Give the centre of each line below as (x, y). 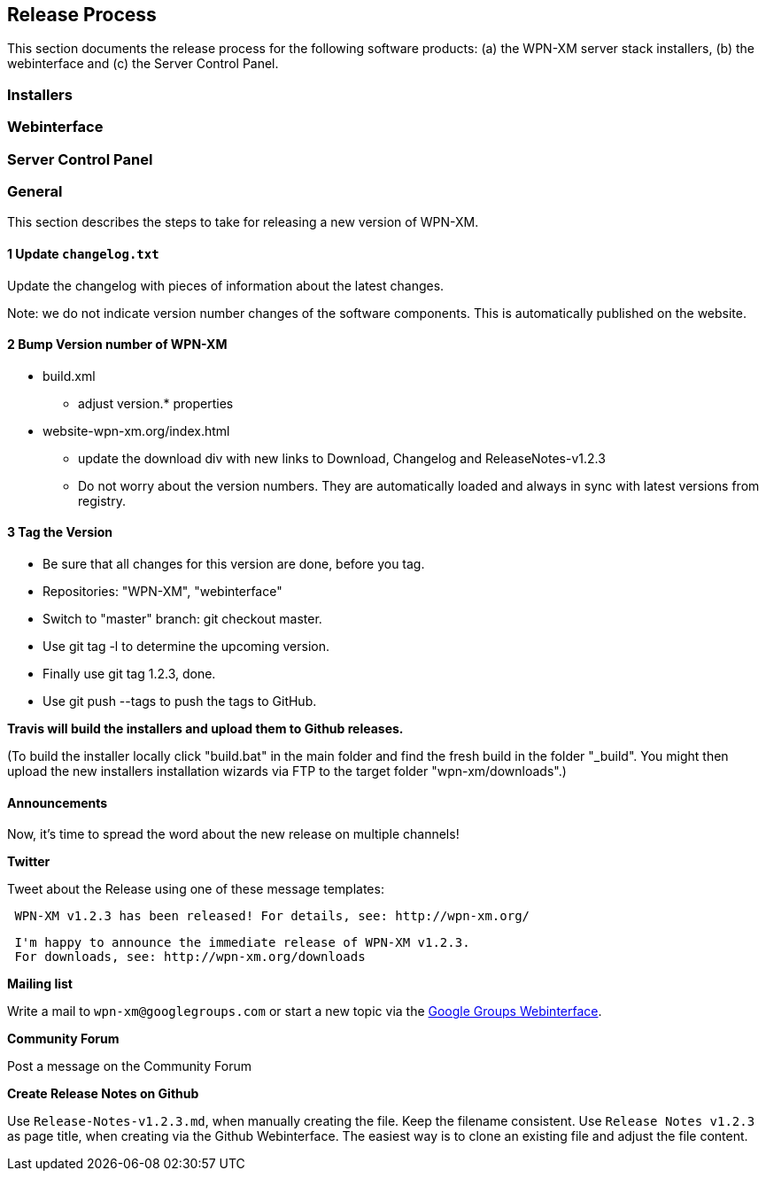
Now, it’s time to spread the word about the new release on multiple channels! (233, 834)
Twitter (29, 862)
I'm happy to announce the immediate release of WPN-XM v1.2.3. (242, 943)
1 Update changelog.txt (83, 253)
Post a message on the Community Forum (129, 1066)
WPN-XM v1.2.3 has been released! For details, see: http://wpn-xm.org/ (272, 916)
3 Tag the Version (60, 532)
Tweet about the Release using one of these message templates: (196, 889)
